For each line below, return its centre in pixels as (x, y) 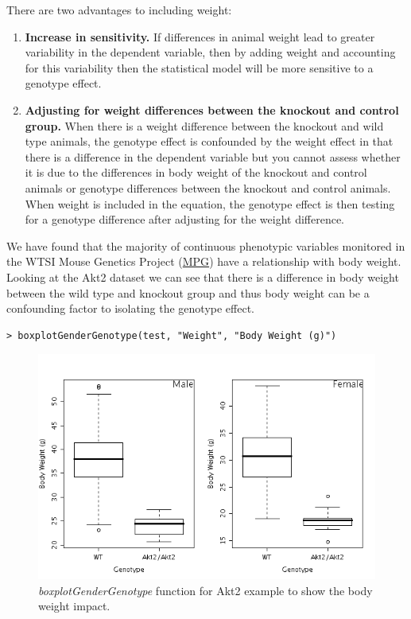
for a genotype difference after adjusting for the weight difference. (185, 219)
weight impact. (74, 606)
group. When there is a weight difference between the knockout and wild (204, 125)
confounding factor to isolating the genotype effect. (131, 308)
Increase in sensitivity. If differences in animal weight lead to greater (200, 36)
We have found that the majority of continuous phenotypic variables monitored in (206, 245)
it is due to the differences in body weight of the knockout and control (196, 172)
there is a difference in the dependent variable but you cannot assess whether (213, 156)
